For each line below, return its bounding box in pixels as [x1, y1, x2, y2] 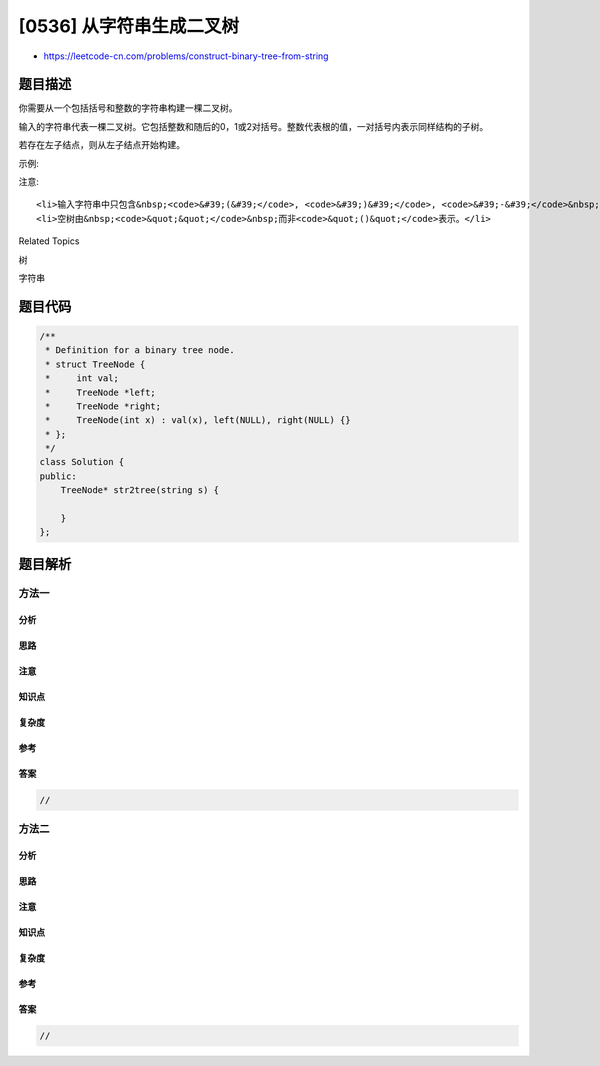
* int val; [45, 373, 120, 384]
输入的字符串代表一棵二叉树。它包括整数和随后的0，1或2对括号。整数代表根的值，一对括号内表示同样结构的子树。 [18, 120, 489, 132]
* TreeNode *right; [45, 400, 162, 412]
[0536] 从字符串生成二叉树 [18, 15, 240, 37]
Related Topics [18, 235, 80, 247]
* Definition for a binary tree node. [45, 345, 235, 356]
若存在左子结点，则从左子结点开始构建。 [18, 139, 185, 151]
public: [39, 470, 77, 482]
